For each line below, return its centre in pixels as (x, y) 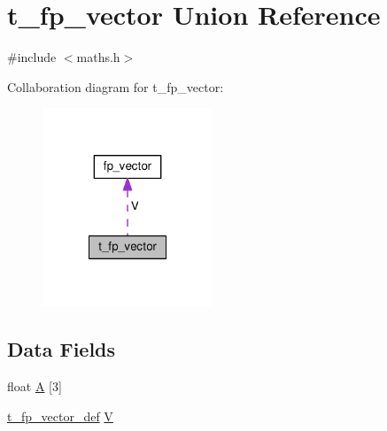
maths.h (98, 57)
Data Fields (62, 349)
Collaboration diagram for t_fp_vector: (116, 86)
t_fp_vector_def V (60, 416)
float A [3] (35, 386)
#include (32, 57)
